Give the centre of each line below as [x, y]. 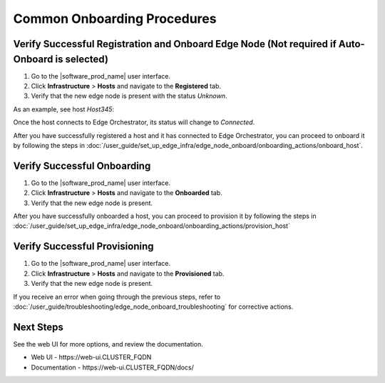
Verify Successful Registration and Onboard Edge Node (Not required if [175, 44]
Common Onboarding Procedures [115, 19]
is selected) [82, 59]
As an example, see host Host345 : [63, 109]
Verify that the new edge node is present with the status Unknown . [129, 96]
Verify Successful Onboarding [82, 165]
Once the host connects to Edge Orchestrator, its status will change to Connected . [134, 122]
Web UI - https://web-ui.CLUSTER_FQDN [91, 357]
